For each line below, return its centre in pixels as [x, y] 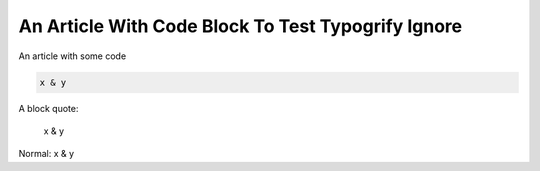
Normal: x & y [46, 154]
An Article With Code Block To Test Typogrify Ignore [240, 26]
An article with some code [72, 56]
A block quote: [48, 108]
